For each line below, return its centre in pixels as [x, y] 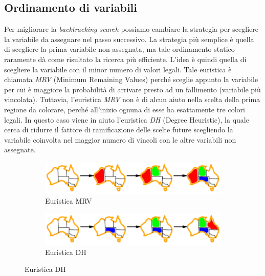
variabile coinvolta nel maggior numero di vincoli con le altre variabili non [120, 139]
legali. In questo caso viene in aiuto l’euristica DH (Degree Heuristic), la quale [127, 119]
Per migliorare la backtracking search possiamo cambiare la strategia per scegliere [131, 29]
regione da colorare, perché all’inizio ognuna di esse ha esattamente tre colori [125, 109]
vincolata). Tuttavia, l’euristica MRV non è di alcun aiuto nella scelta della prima [132, 99]
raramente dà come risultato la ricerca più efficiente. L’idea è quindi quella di [125, 59]
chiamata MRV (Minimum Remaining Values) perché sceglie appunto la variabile [131, 79]
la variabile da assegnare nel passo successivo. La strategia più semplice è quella [129, 39]
